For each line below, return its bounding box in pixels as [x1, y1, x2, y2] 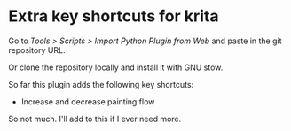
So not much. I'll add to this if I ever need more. [8, 113, 182, 124]
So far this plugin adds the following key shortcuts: [8, 79, 194, 89]
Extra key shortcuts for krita [8, 6, 219, 27]
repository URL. [8, 44, 66, 55]
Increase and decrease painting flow [20, 96, 155, 107]
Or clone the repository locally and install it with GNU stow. [8, 62, 224, 73]
